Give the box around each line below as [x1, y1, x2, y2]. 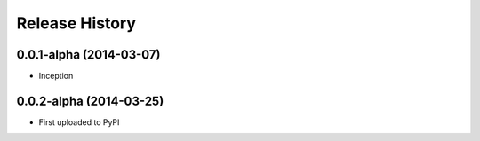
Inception [38, 71, 74, 82]
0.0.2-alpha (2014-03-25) [16, 93, 164, 108]
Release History [16, 13, 137, 33]
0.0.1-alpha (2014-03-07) [16, 47, 161, 62]
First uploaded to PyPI [38, 116, 120, 128]
